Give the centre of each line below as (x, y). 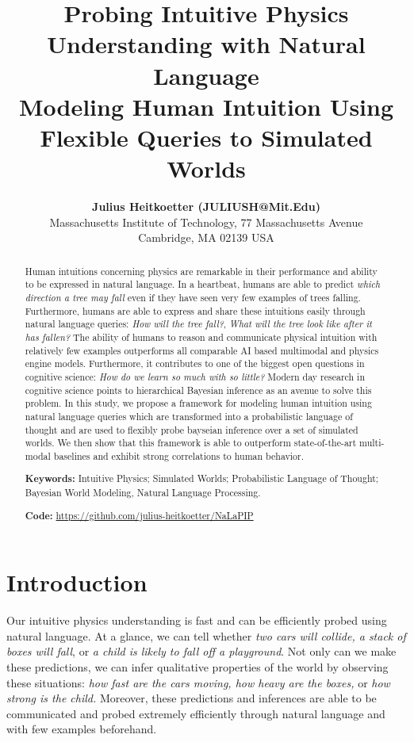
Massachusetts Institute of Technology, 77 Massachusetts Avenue (206, 222)
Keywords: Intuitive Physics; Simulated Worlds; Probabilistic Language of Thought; (202, 479)
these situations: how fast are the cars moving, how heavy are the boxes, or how (198, 682)
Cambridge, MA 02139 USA (206, 237)
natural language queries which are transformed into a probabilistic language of (189, 416)
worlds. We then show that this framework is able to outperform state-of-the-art (191, 443)
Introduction (77, 582)
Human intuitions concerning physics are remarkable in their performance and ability (201, 271)
